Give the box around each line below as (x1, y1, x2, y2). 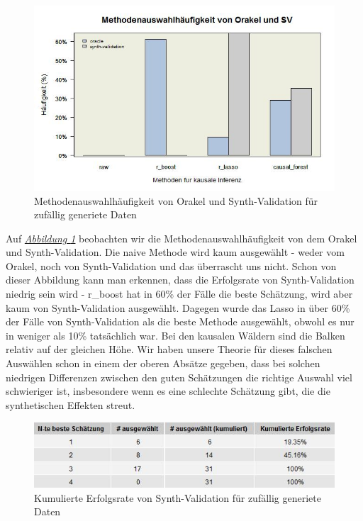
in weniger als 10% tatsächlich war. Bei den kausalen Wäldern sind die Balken (6, 327, 345, 342)
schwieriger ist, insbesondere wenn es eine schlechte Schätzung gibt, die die (6, 383, 330, 398)
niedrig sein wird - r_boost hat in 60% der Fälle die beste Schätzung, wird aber (6, 286, 353, 301)
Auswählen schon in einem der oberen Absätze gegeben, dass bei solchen (6, 356, 320, 371)
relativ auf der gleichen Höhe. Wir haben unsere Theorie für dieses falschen (6, 342, 333, 357)
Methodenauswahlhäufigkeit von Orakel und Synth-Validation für (34, 193, 318, 208)
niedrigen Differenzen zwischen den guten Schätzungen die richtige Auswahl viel (6, 369, 352, 384)
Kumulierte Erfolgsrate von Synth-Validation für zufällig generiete (34, 490, 321, 505)
